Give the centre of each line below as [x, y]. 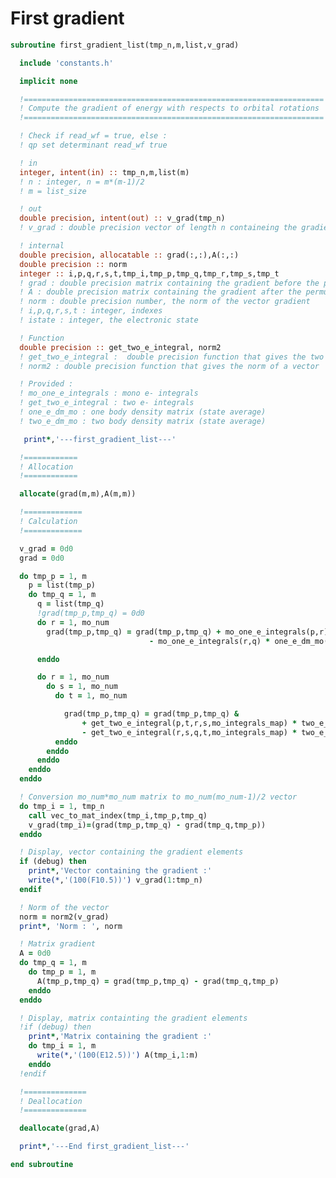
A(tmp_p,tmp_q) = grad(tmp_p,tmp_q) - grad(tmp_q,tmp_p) [158, 981]
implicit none [48, 81]
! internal [42, 246]
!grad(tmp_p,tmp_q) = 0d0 [90, 613]
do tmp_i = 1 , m [62, 1046]
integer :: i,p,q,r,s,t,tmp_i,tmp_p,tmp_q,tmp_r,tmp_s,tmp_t [149, 273]
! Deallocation [51, 1101]
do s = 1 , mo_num [82, 687]
